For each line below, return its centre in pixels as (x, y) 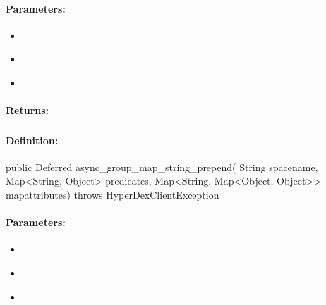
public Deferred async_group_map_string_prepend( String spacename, (162, 167)
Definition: (32, 140)
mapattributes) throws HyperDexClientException (113, 195)
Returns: (28, 110)
